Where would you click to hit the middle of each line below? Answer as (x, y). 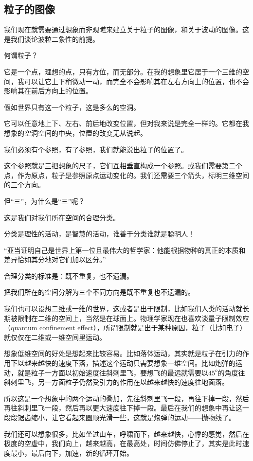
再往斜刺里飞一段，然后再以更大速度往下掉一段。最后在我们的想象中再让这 (123, 408)
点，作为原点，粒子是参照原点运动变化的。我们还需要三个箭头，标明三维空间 (126, 175)
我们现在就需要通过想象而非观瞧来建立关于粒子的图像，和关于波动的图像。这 (126, 29)
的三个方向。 (24, 185)
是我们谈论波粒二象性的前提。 (52, 39)
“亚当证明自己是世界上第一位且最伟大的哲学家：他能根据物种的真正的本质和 (125, 250)
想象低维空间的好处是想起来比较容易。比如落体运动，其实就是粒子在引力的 (123, 353)
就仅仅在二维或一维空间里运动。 (55, 337)
